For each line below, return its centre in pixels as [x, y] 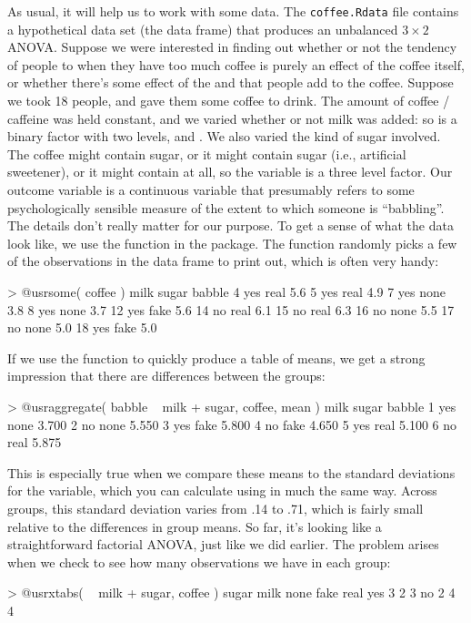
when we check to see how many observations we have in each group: [199, 562]
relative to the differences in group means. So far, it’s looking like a [195, 526]
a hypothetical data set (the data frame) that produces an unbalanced [203, 29]
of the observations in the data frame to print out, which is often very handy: [223, 261]
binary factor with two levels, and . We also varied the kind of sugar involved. [224, 136]
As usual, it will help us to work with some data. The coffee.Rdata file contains [233, 11]
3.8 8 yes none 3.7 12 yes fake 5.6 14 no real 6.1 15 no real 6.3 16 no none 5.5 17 [231, 309]
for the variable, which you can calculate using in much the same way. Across [222, 490]
